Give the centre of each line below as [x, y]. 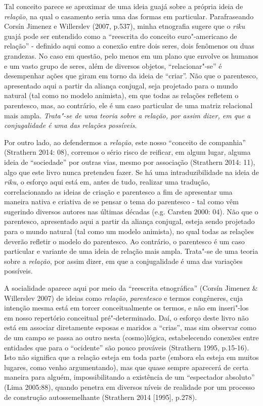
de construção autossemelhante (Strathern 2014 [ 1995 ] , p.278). [101, 397]
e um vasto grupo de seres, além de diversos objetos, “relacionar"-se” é [113, 65]
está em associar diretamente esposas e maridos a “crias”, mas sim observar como [130, 327]
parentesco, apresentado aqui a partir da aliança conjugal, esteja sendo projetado [129, 221]
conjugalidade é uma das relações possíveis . [71, 125]
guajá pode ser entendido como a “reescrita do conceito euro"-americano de [121, 36]
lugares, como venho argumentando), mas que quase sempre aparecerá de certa [126, 367]
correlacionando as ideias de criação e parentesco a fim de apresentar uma [118, 191]
